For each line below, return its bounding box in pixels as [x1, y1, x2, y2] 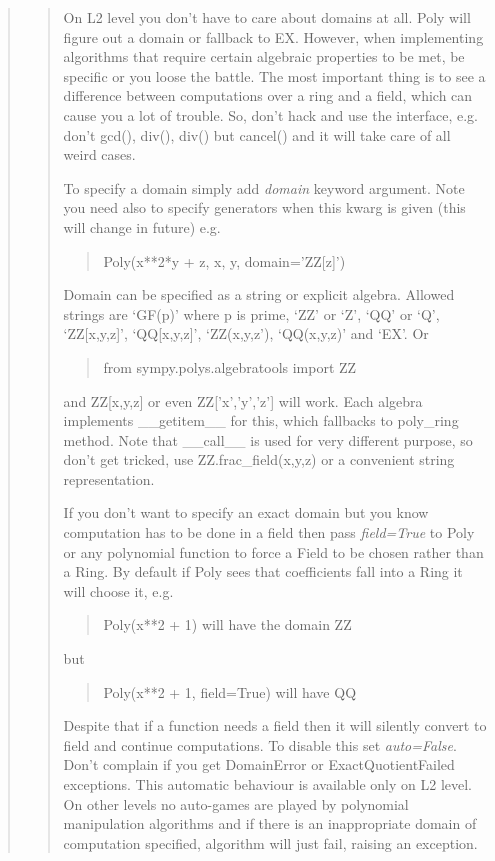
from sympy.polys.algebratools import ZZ [103, 356, 357, 377]
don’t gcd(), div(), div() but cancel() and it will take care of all [63, 124, 451, 145]
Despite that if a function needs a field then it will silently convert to [63, 715, 487, 736]
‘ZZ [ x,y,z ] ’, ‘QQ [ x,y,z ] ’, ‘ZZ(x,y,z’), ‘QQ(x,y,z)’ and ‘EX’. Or [63, 323, 429, 344]
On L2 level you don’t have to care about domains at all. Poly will [63, 7, 471, 27]
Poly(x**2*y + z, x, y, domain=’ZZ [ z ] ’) [103, 250, 346, 271]
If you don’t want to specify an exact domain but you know [63, 502, 429, 523]
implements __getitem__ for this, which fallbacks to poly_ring [63, 410, 459, 431]
